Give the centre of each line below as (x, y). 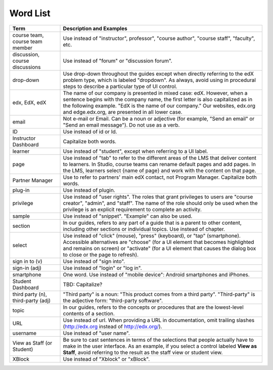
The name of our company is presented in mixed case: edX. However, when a (155, 93)
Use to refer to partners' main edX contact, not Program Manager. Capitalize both (160, 177)
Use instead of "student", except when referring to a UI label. (135, 151)
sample (21, 216)
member (22, 48)
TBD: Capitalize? (83, 284)
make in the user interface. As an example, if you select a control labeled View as (160, 346)
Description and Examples (95, 28)
